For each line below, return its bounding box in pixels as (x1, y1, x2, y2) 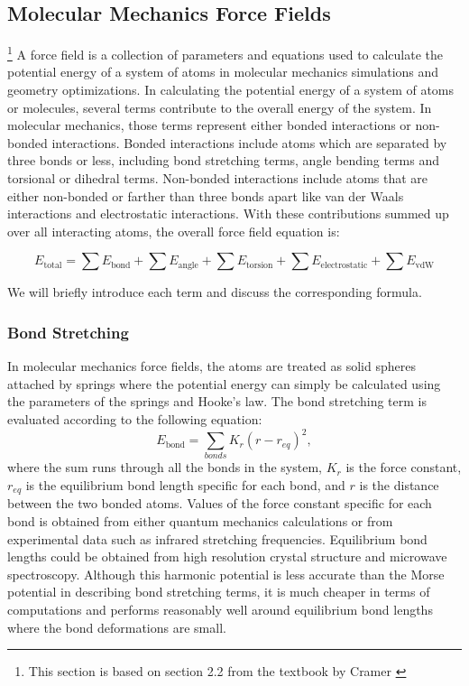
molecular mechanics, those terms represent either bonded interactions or (7, 116, 411, 134)
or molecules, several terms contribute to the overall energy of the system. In (7, 97, 432, 116)
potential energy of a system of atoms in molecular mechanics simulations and (7, 62, 439, 81)
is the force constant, (345, 458, 462, 477)
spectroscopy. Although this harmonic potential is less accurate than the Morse (7, 564, 445, 583)
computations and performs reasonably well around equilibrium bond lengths (7, 600, 433, 619)
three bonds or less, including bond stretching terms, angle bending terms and (7, 151, 440, 170)
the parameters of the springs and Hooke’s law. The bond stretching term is (7, 392, 427, 411)
